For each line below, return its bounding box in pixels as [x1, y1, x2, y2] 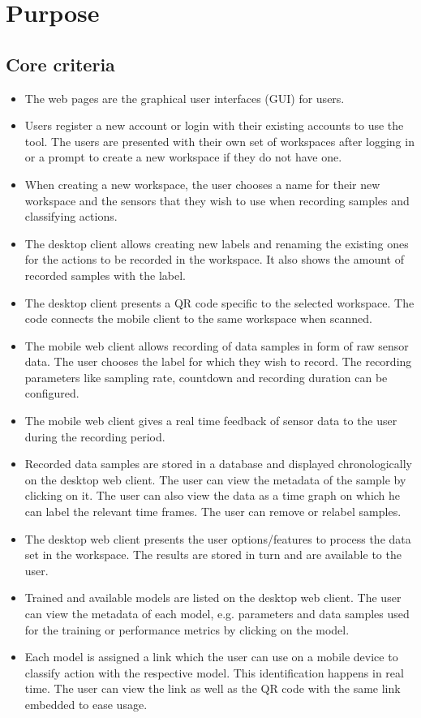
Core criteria [6, 51, 115, 76]
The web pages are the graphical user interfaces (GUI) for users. [24, 89, 345, 106]
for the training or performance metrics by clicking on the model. [24, 621, 350, 638]
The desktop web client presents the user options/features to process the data [24, 530, 411, 547]
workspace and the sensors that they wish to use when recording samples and [24, 191, 410, 209]
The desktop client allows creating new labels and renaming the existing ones [24, 234, 409, 252]
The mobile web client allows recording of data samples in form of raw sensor [24, 337, 409, 354]
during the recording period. [24, 428, 165, 445]
